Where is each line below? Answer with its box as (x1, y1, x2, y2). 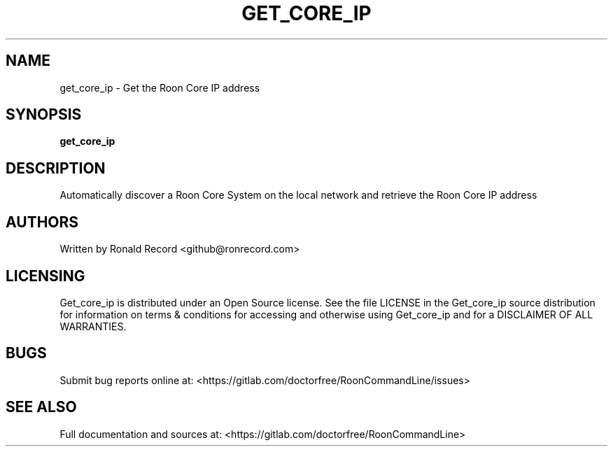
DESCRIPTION (6, 159, 106, 177)
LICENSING (6, 267, 85, 285)
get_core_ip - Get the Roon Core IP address (59, 81, 260, 94)
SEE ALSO (6, 398, 77, 416)
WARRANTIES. (59, 320, 127, 332)
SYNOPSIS (6, 106, 82, 124)
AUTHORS (6, 213, 79, 231)
